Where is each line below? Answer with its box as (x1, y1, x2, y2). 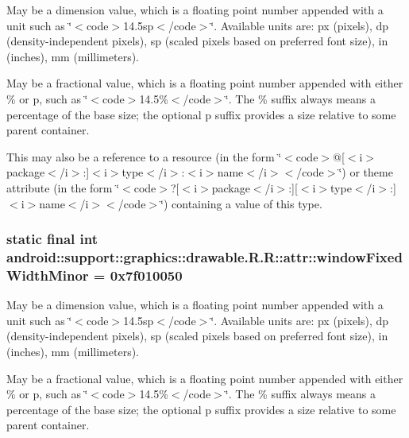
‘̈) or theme (338, 164, 393, 180)
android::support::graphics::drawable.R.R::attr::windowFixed (6, 246, 403, 266)
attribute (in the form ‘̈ (6, 179, 120, 196)
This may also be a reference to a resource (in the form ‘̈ (6, 148, 282, 165)
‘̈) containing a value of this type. (160, 195, 322, 211)
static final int (6, 229, 98, 249)
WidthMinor (6, 265, 89, 285)
